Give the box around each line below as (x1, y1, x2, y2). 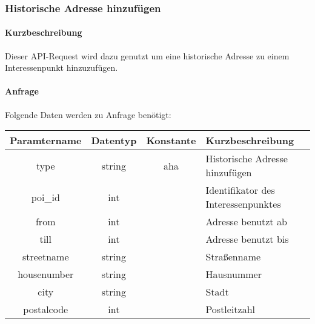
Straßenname (205, 250, 261, 264)
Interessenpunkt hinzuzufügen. (5, 61, 118, 74)
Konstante (146, 133, 196, 148)
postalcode (23, 302, 68, 317)
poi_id (31, 190, 60, 204)
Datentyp (91, 133, 137, 148)
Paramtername (10, 133, 82, 148)
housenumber (18, 267, 74, 282)
